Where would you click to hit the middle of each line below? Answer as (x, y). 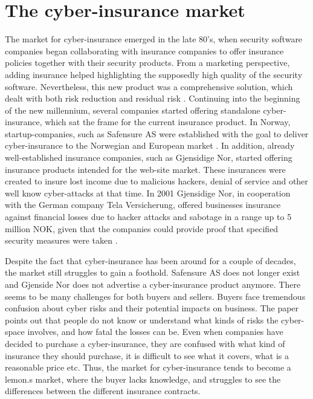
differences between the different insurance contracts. (103, 391)
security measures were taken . (61, 240)
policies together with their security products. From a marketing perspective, (147, 63)
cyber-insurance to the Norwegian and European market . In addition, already (150, 145)
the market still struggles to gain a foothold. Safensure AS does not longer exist (153, 272)
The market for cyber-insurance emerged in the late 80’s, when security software (154, 39)
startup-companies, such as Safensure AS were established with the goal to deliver (157, 133)
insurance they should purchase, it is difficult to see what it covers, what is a (147, 355)
